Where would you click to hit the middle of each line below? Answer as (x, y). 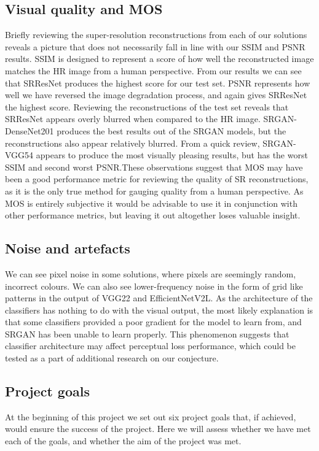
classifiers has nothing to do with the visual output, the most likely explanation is (159, 310)
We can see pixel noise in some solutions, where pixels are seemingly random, (151, 273)
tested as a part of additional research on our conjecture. (112, 358)
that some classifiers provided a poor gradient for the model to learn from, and (153, 322)
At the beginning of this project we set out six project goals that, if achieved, (151, 416)
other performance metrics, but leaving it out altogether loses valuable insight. (153, 215)
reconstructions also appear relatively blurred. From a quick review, (132, 143)
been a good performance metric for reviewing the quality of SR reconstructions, (157, 179)
